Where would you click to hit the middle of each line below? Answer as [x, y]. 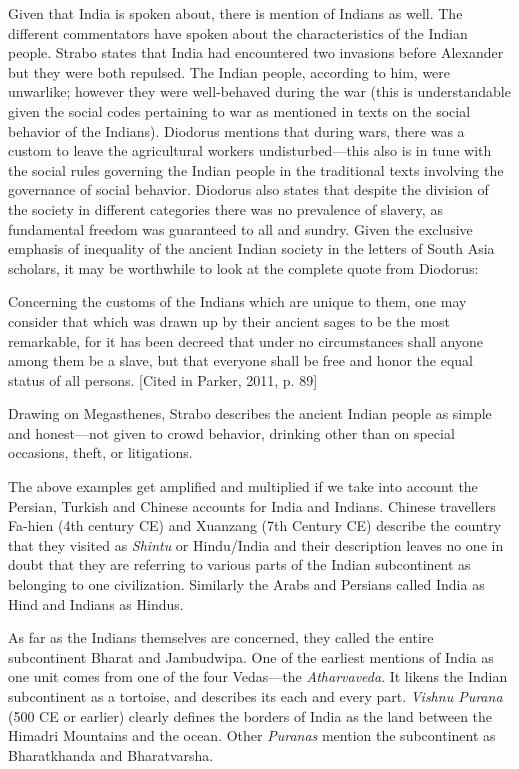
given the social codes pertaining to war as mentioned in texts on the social [239, 110]
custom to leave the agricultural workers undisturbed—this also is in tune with [250, 150]
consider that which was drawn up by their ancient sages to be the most [229, 320]
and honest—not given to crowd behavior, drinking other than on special [231, 432]
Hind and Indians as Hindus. [96, 603]
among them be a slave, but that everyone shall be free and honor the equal [240, 360]
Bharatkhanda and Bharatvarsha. [111, 754]
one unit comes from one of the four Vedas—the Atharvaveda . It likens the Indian [258, 676]
